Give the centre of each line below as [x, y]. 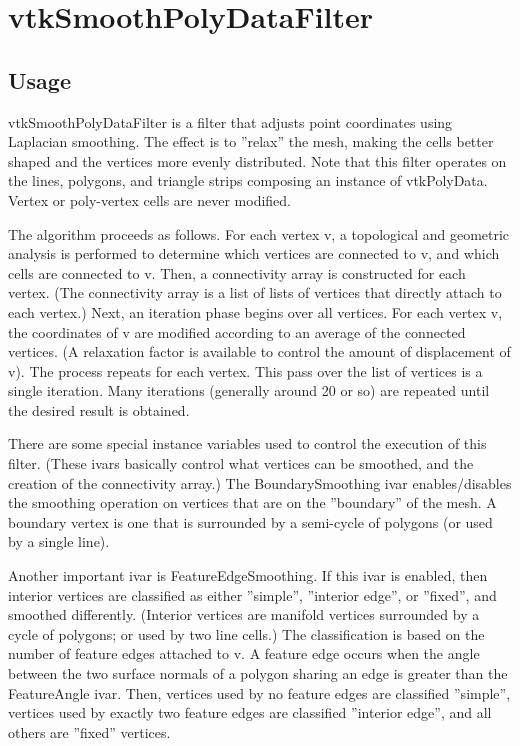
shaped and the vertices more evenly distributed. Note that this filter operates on [257, 160]
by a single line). [59, 541]
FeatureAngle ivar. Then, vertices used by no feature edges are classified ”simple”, [259, 692]
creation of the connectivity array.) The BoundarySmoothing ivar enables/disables [260, 482]
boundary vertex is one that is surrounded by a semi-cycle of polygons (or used [250, 521]
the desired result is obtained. [99, 409]
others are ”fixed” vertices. [89, 731]
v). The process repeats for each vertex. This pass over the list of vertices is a [245, 370]
